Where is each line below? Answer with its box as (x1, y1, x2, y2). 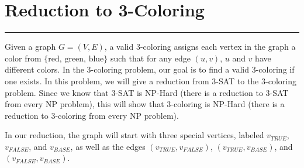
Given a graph (5, 40, 56, 53)
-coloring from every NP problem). (55, 109, 179, 121)
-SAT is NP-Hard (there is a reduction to (115, 86, 263, 98)
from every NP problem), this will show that (5, 98, 164, 110)
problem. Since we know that (5, 86, 109, 98)
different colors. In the (5, 63, 84, 76)
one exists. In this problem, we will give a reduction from (5, 74, 209, 87)
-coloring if (255, 63, 295, 76)
